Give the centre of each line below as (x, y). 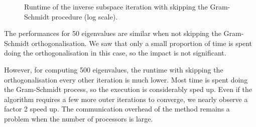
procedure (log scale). (85, 16)
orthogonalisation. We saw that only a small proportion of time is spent (142, 43)
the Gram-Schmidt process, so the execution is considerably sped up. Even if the (128, 89)
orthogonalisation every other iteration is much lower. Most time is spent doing (126, 79)
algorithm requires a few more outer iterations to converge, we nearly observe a (126, 99)
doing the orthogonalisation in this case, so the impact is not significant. (115, 53)
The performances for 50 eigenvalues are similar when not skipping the (113, 33)
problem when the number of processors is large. (79, 118)
